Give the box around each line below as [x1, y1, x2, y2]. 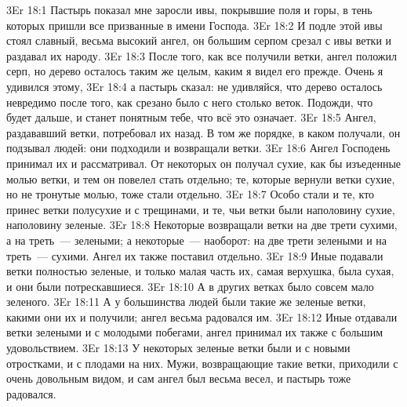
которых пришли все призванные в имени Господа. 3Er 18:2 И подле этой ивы [6, 16, 383, 33]
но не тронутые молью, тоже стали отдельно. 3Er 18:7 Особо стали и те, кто [6, 186, 375, 202]
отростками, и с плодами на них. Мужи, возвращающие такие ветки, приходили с [6, 354, 398, 371]
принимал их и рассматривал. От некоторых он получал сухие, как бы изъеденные [6, 154, 402, 171]
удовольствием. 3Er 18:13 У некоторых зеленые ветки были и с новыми [6, 340, 351, 356]
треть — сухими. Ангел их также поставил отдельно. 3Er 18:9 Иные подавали [6, 247, 383, 263]
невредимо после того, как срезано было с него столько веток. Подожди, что [6, 93, 373, 110]
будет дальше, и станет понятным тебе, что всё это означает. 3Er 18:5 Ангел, [6, 109, 376, 125]
